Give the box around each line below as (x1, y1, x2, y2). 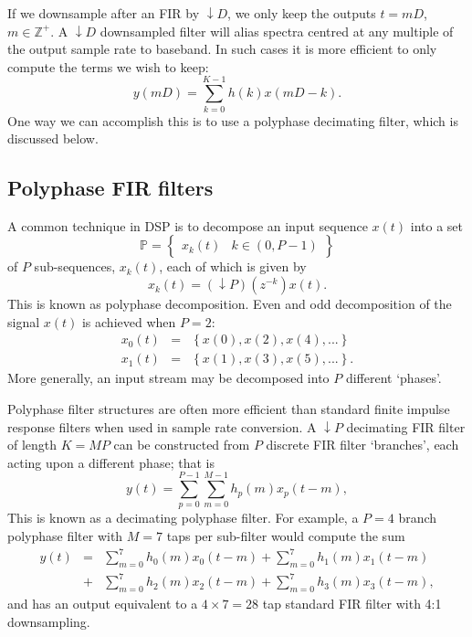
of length (7, 435, 58, 454)
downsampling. (7, 611, 90, 631)
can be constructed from (113, 435, 250, 454)
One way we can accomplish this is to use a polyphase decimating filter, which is (7, 111, 458, 130)
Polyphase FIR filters (7, 174, 214, 202)
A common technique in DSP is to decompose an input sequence (7, 216, 368, 235)
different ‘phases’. (345, 368, 442, 388)
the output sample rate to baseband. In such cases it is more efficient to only (7, 39, 437, 58)
